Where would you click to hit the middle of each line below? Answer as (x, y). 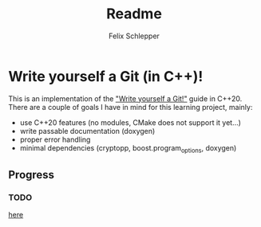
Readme (134, 14)
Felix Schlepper (134, 36)
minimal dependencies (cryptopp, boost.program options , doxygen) (128, 149)
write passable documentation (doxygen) (87, 131)
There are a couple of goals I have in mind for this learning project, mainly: (130, 107)
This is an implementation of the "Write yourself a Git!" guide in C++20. (125, 98)
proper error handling (55, 139)
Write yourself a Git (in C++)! (106, 76)
